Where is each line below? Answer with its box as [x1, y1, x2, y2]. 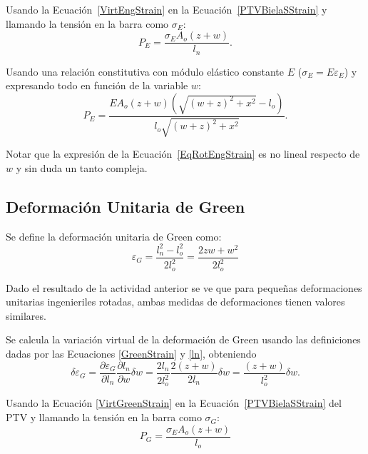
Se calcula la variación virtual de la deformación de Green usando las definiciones [6, 332, 361, 347]
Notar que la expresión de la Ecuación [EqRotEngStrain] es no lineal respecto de [6, 146, 360, 161]
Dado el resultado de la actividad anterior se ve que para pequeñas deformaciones [6, 280, 362, 295]
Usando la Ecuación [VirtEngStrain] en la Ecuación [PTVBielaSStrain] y [6, 2, 327, 16]
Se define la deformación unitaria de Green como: [6, 228, 222, 243]
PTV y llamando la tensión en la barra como [6, 410, 202, 425]
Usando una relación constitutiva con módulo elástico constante [6, 64, 285, 79]
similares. [6, 308, 46, 323]
